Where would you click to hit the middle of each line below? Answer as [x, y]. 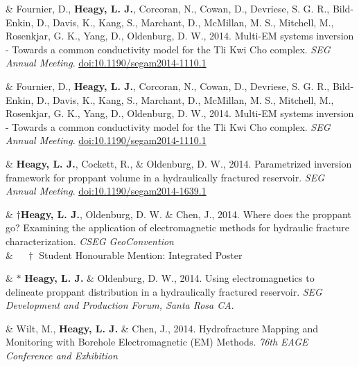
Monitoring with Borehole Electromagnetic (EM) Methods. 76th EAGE [157, 342]
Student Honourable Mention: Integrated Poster [141, 254]
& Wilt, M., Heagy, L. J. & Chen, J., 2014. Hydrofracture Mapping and [162, 328]
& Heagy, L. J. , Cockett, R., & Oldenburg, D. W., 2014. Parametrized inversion [179, 163]
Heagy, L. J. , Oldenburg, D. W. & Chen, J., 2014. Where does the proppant [186, 214]
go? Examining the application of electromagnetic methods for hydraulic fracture [177, 227]
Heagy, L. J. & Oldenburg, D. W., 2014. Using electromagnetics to [169, 278]
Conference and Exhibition [62, 356]
